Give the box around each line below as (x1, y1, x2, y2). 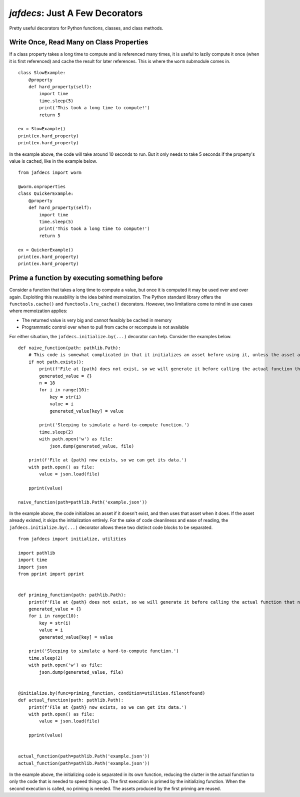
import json (18, 564, 47, 570)
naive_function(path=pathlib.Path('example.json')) (18, 499, 147, 505)
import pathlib (18, 550, 55, 556)
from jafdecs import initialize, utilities (18, 536, 126, 542)
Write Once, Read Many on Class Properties (9, 38, 148, 47)
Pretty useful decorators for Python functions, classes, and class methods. (9, 25, 163, 31)
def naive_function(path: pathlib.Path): (18, 345, 121, 351)
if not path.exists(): (28, 359, 84, 365)
